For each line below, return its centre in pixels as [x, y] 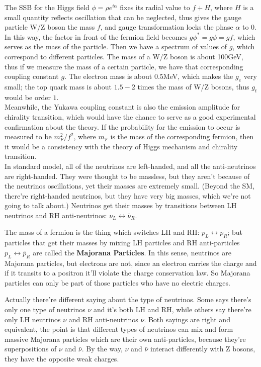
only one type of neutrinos [45, 309]
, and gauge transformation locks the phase [167, 27]
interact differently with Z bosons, [203, 349]
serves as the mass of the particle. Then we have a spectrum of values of [116, 47]
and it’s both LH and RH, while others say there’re [172, 309]
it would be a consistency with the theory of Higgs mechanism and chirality [121, 146]
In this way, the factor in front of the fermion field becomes [96, 36]
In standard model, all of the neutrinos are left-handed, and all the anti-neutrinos [130, 166]
